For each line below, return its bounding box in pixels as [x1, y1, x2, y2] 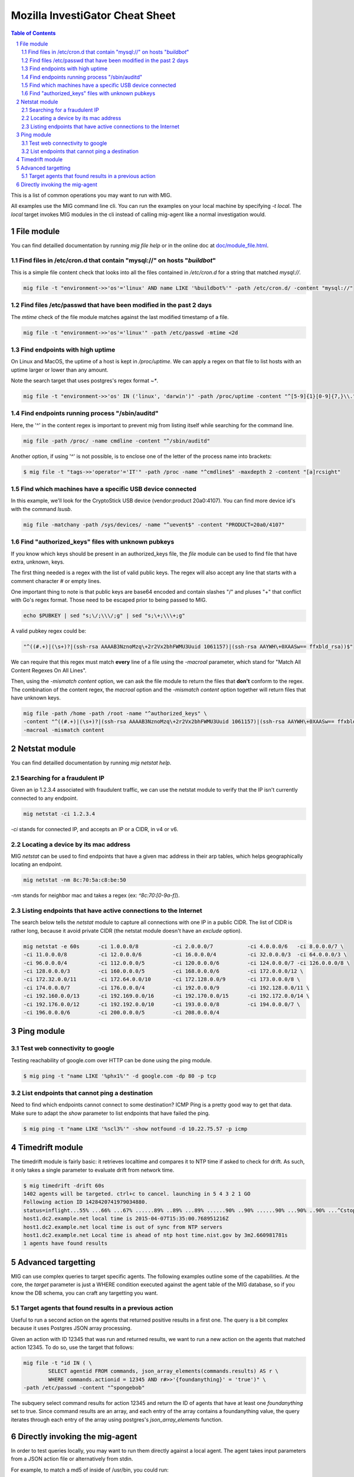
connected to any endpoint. [11, 795, 78, 802]
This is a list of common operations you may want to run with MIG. [11, 191, 172, 199]
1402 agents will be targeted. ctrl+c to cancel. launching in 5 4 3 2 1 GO [23, 1190, 251, 1197]
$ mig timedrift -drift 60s [23, 1182, 104, 1189]
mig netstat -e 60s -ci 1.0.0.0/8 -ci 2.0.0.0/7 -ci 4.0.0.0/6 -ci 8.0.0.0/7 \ [23, 943, 344, 949]
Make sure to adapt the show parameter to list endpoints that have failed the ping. [11, 1110, 210, 1117]
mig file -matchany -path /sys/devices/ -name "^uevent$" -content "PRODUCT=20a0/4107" [23, 521, 285, 528]
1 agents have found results [23, 1240, 108, 1247]
